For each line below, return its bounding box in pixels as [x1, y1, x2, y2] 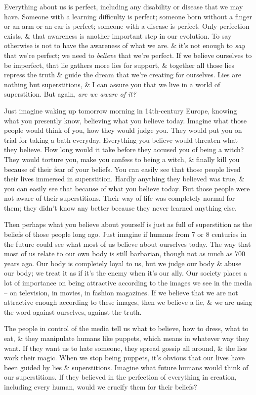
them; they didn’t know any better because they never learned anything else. [4, 202, 237, 213]
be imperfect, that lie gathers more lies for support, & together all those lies [4, 59, 235, 70]
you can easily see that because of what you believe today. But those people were [4, 183, 250, 193]
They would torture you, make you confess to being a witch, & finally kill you [4, 154, 240, 164]
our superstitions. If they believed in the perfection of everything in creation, [4, 372, 237, 382]
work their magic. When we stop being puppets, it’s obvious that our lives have [4, 352, 245, 363]
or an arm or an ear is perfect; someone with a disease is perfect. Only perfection [4, 21, 250, 31]
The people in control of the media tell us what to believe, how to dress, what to [4, 323, 249, 334]
